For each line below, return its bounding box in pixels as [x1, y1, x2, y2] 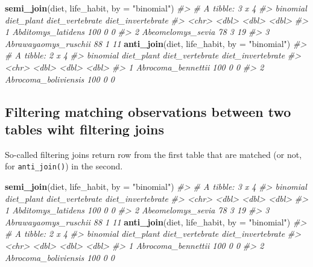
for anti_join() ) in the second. [5, 160, 123, 172]
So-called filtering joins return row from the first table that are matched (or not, [5, 148, 302, 160]
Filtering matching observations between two [5, 102, 291, 121]
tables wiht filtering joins [5, 119, 165, 138]
